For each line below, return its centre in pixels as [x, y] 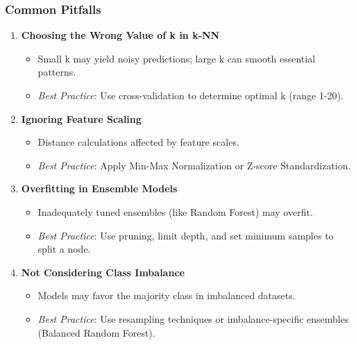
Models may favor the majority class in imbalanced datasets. [167, 295]
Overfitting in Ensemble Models [99, 188]
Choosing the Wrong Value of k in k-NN [120, 35]
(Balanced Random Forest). [96, 332]
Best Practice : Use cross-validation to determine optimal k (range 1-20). [190, 95]
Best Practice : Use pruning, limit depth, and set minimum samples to [186, 235]
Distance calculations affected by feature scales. [138, 142]
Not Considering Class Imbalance [103, 272]
